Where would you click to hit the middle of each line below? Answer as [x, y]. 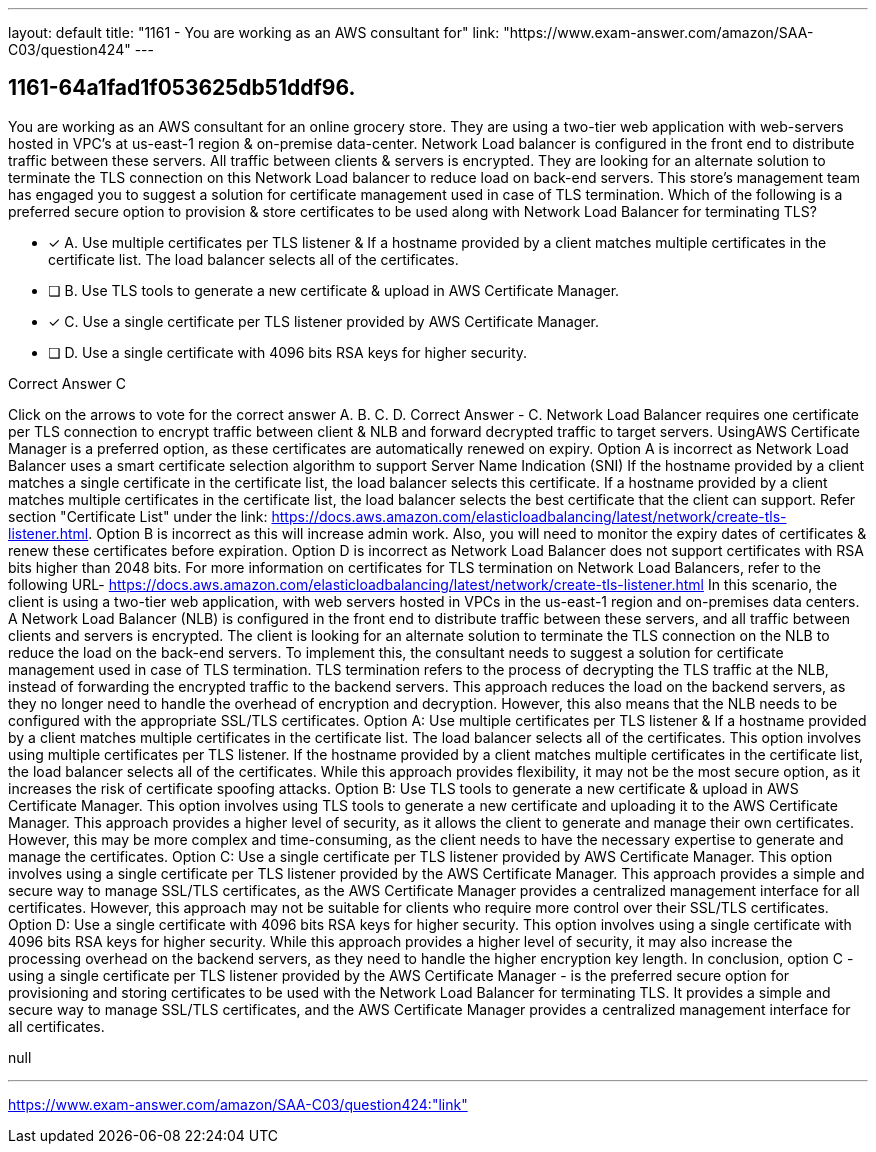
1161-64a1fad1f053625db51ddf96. [182, 88]
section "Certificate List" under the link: [138, 516]
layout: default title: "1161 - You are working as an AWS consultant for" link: [254, 32]
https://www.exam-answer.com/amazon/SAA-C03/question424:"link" [238, 1104]
